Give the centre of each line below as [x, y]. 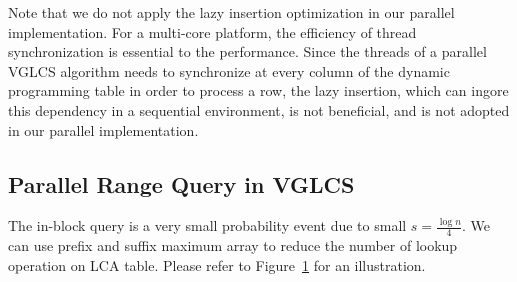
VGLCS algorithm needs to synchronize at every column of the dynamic [229, 70]
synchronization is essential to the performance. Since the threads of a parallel [247, 51]
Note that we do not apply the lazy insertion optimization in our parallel [231, 12]
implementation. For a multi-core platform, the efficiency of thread [212, 31]
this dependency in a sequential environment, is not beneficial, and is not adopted [259, 109]
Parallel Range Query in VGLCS [181, 183]
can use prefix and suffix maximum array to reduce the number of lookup [233, 245]
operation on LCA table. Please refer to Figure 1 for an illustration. [217, 264]
